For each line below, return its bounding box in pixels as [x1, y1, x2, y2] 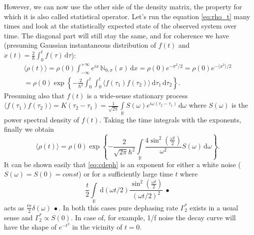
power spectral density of [4, 114, 80, 124]
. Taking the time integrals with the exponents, [99, 114, 241, 124]
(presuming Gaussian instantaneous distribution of [4, 40, 156, 50]
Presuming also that [4, 90, 65, 100]
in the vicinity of [72, 222, 122, 232]
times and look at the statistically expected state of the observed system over [4, 21, 237, 31]
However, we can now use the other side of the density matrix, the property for [4, 1, 242, 11]
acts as [4, 202, 25, 212]
